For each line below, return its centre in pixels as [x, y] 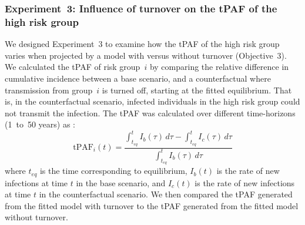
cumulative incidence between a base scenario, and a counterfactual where [138, 78]
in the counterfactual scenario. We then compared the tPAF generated [166, 194]
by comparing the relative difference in [219, 67]
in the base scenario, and [121, 182]
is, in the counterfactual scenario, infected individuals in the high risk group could [152, 101]
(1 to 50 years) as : [40, 124]
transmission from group [49, 90]
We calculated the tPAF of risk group [73, 67]
